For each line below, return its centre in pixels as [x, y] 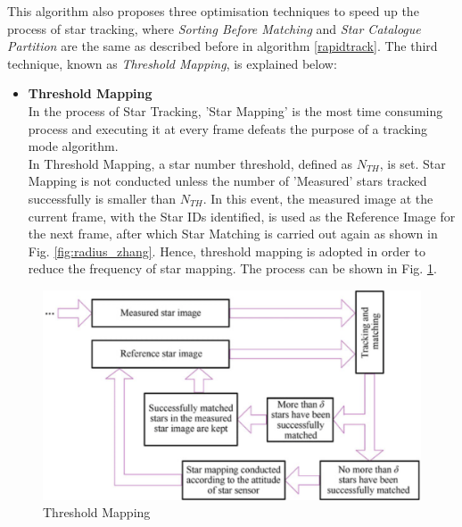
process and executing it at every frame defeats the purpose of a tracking [228, 128]
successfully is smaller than [102, 198]
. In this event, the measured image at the [318, 198]
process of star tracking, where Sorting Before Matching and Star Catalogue [214, 28]
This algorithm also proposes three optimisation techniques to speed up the [213, 11]
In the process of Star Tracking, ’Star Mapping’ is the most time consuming [235, 110]
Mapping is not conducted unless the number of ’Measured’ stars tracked [227, 181]
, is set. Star [412, 163]
